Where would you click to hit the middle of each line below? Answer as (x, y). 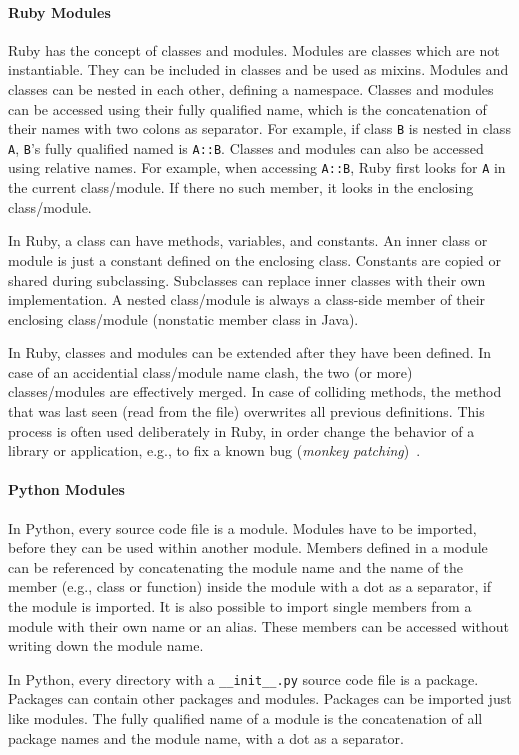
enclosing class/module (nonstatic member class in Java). (183, 318)
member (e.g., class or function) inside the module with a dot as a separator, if (250, 586)
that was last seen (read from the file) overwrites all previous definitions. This (246, 411)
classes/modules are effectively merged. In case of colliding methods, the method (255, 391)
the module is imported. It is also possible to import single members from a (240, 606)
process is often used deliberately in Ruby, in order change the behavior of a (241, 430)
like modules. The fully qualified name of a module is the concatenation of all (245, 718)
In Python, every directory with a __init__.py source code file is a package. (243, 678)
